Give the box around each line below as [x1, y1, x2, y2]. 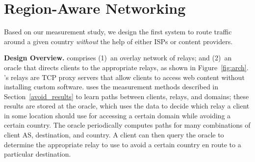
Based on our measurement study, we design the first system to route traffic [4, 27, 232, 37]
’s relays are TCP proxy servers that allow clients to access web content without [4, 72, 245, 82]
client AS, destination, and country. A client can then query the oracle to [4, 130, 224, 140]
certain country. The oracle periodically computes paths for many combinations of [4, 120, 251, 130]
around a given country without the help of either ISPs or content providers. [4, 36, 233, 46]
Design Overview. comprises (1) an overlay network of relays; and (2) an [4, 53, 232, 63]
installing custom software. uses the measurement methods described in [4, 81, 219, 92]
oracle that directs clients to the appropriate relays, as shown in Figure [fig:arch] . [4, 62, 249, 72]
